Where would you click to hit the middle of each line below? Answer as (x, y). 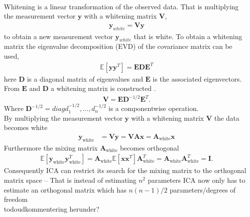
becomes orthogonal (150, 147)
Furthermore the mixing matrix (51, 147)
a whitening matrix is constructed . (103, 88)
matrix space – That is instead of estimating (70, 180)
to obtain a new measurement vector (58, 36)
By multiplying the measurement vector (63, 118)
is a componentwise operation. (154, 108)
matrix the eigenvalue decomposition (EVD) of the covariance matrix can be (118, 46)
